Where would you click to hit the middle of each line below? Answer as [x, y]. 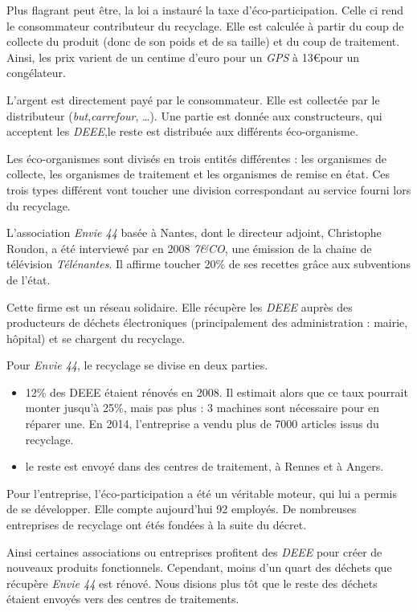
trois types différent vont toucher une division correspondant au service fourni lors [209, 189]
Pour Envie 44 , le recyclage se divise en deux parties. [137, 365]
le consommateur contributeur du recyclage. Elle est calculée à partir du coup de [205, 25]
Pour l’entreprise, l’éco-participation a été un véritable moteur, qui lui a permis [202, 493]
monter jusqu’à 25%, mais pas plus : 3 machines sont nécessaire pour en [202, 408]
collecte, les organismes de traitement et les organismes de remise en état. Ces [198, 174]
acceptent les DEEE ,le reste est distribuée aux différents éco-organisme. [182, 131]
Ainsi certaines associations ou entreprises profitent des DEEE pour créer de [194, 551]
